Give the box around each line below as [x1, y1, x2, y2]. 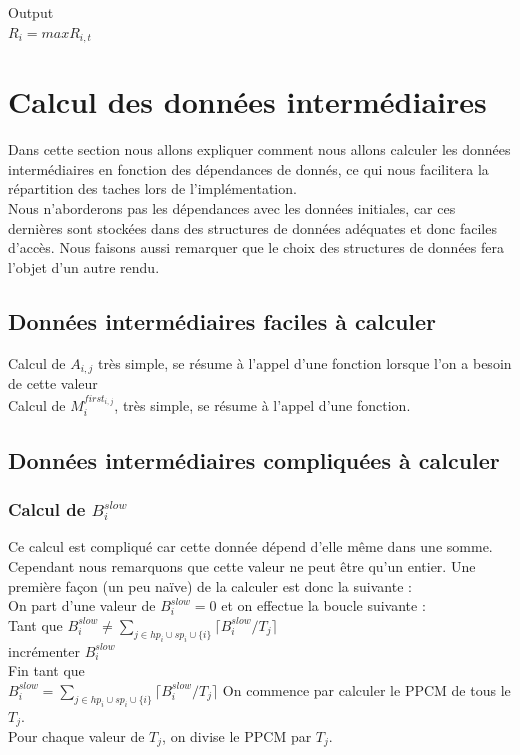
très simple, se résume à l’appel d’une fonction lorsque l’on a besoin [97, 352, 512, 373]
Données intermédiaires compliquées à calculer [8, 444, 500, 475]
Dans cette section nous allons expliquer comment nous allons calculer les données [8, 139, 511, 160]
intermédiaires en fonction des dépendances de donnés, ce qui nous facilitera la [8, 158, 489, 179]
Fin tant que [8, 660, 85, 681]
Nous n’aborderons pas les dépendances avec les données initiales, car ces [8, 197, 456, 218]
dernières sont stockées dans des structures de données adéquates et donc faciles [8, 217, 497, 238]
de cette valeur [8, 372, 98, 393]
